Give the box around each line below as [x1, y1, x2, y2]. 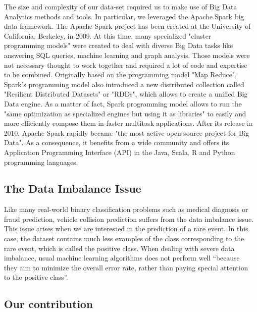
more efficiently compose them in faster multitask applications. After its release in [4, 118, 253, 128]
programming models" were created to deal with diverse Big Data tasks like [4, 40, 233, 51]
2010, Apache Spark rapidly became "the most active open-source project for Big [4, 127, 249, 138]
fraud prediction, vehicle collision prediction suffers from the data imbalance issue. [4, 213, 254, 224]
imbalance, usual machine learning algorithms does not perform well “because [4, 253, 240, 263]
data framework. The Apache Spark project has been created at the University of [4, 21, 251, 31]
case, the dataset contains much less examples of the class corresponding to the [4, 233, 244, 244]
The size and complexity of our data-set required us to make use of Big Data [4, 1, 237, 11]
